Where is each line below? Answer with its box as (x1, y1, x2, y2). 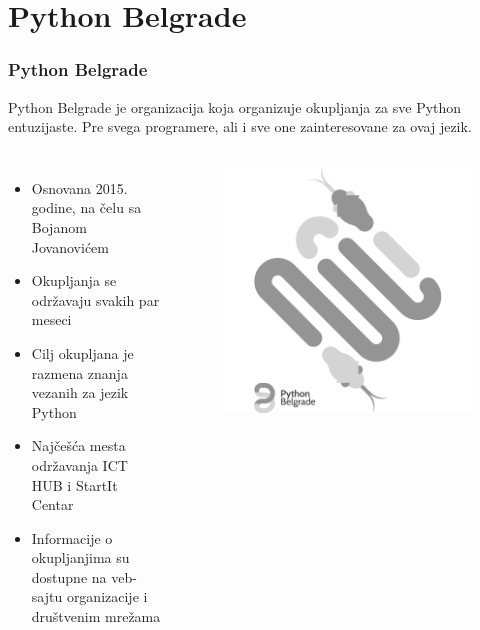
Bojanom (31, 216, 87, 237)
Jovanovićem (31, 236, 109, 257)
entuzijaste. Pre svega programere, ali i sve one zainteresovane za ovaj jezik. (8, 116, 472, 137)
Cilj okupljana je (31, 342, 134, 363)
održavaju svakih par (31, 289, 160, 310)
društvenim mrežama (31, 606, 161, 627)
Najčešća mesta (31, 435, 126, 456)
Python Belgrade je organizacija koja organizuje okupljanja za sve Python (8, 96, 462, 117)
